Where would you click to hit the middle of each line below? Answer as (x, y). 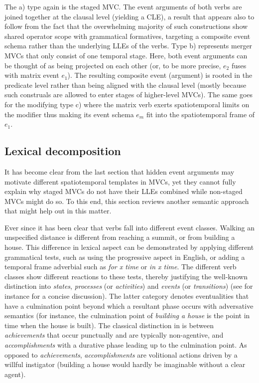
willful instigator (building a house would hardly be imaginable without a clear (125, 364)
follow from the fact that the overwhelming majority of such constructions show (126, 26)
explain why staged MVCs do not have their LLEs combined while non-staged (124, 191)
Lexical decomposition (63, 151)
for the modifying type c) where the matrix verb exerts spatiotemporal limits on (127, 104)
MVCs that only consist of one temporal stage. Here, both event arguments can (126, 55)
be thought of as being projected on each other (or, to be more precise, (113, 65)
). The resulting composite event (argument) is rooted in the (160, 75)
